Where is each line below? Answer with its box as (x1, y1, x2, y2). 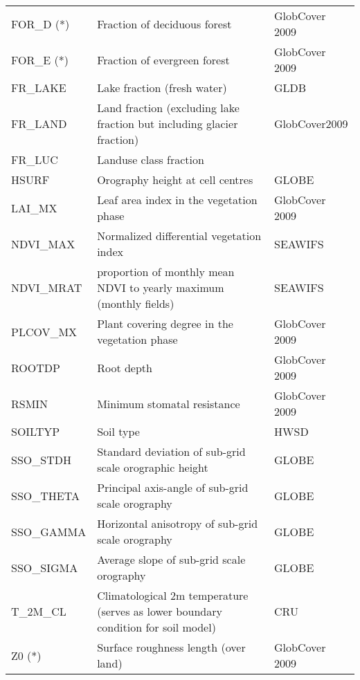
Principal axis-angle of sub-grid (97, 479, 249, 495)
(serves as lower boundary (97, 603, 222, 619)
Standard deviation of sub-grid (97, 443, 246, 459)
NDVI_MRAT (11, 279, 82, 295)
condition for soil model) (97, 619, 216, 635)
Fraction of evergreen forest (97, 51, 230, 68)
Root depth (97, 359, 152, 376)
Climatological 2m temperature (97, 587, 249, 603)
